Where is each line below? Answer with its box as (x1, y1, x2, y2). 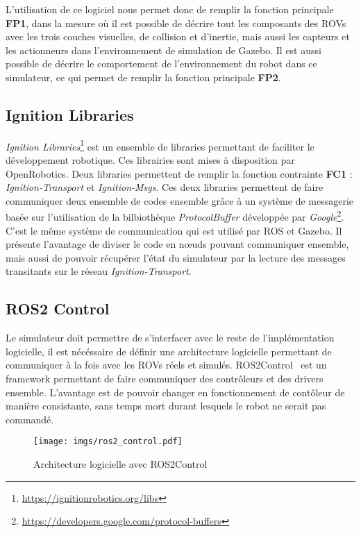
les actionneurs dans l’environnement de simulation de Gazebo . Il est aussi (6, 42, 321, 57)
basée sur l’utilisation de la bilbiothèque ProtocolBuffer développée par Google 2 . (6, 208, 344, 224)
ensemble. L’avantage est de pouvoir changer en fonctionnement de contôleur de (6, 384, 345, 399)
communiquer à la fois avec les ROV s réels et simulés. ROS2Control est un (6, 357, 327, 372)
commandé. (6, 412, 54, 426)
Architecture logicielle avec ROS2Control (33, 457, 208, 471)
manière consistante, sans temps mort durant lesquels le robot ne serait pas (6, 398, 326, 413)
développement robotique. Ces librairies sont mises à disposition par (6, 153, 295, 167)
